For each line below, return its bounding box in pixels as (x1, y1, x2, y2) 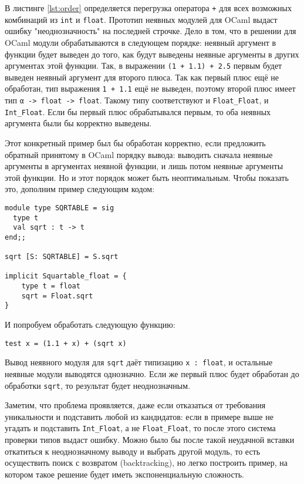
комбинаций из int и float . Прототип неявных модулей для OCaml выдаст (5, 13, 278, 25)
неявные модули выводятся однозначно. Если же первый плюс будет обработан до (5, 368, 299, 379)
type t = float (21, 282, 80, 291)
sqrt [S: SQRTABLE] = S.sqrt (5, 253, 119, 261)
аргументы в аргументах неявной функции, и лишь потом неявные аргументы (5, 160, 283, 172)
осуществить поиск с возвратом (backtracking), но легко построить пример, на (5, 456, 288, 469)
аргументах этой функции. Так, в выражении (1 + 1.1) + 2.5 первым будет (5, 59, 282, 72)
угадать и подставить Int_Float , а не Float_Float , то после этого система (5, 422, 276, 434)
